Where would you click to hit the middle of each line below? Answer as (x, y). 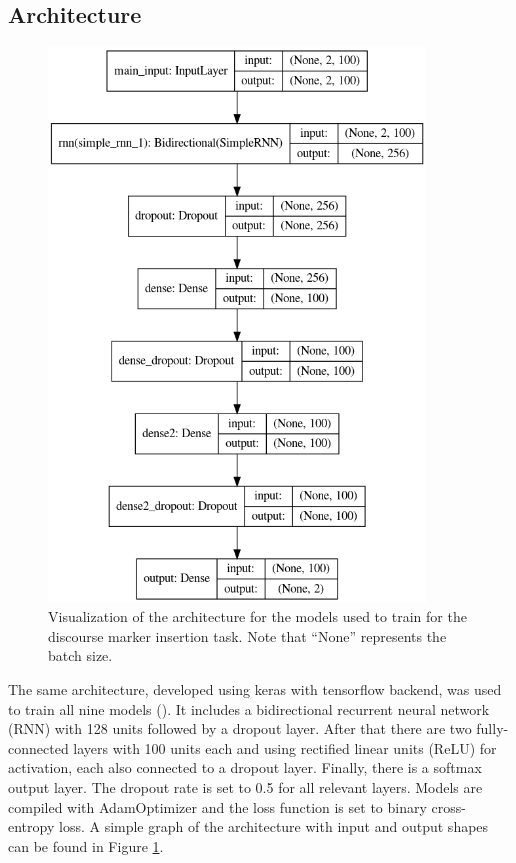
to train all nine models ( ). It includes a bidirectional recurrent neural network (249, 708)
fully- (492, 728)
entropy (31, 826)
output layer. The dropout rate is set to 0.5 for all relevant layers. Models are (245, 786)
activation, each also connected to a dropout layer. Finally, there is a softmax (245, 767)
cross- (448, 806)
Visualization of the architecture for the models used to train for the (257, 616)
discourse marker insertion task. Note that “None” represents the (247, 635)
